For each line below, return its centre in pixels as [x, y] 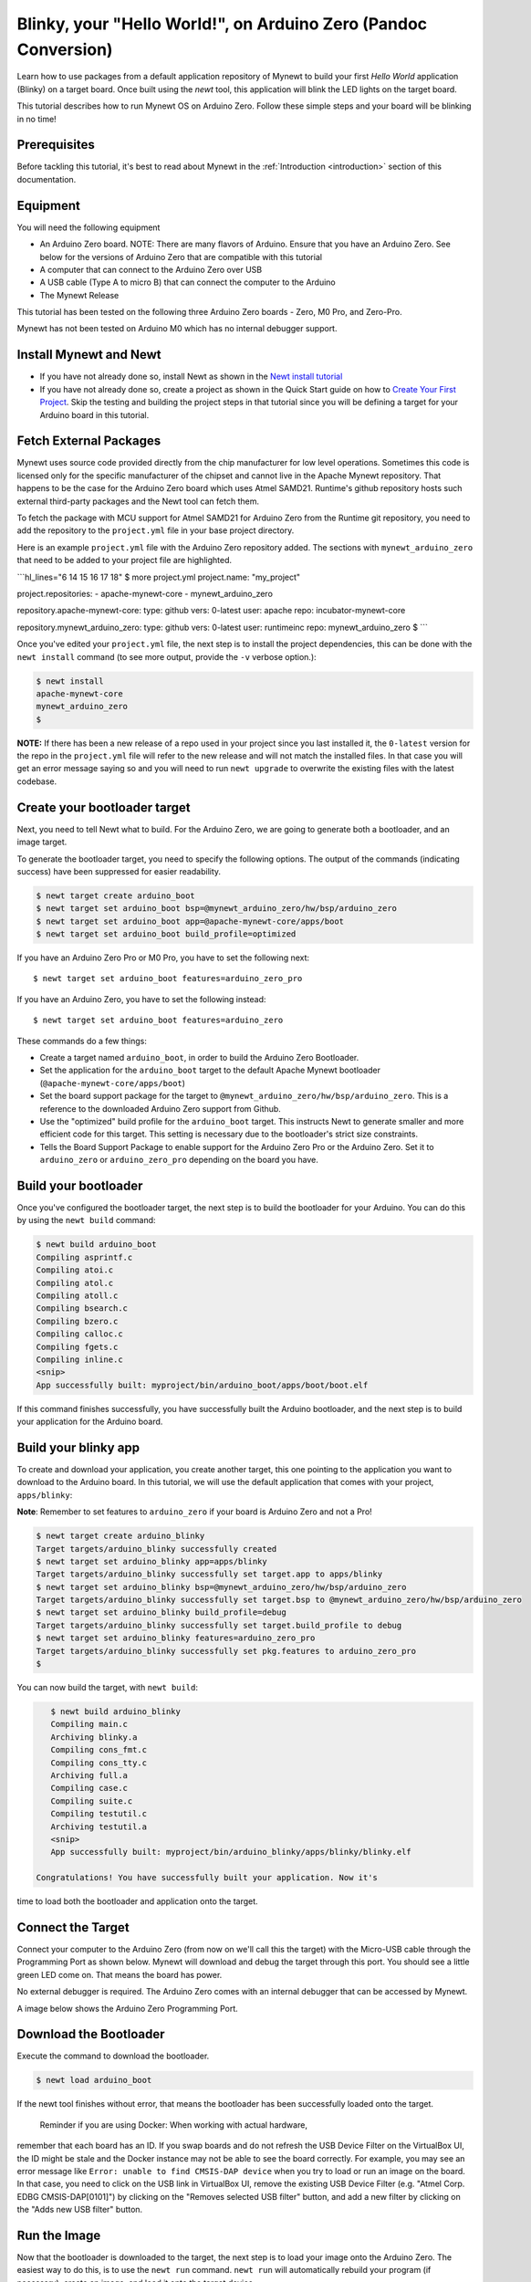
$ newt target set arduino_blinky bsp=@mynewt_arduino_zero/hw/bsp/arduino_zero [221, 1587]
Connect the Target [73, 1927]
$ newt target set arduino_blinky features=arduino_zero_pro [176, 1638]
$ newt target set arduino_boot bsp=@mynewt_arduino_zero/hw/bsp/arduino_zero [216, 909]
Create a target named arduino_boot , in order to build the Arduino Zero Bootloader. [199, 1057]
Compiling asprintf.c [84, 1257]
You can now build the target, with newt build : [107, 1688]
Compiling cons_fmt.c [99, 1750]
